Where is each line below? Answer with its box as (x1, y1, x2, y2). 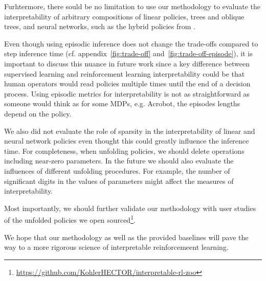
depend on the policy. (4, 108, 72, 119)
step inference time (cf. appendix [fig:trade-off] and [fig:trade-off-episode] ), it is (4, 48, 253, 59)
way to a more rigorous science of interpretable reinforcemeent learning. (4, 242, 229, 252)
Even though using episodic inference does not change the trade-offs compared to (4, 38, 258, 49)
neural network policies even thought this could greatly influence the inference (4, 135, 249, 146)
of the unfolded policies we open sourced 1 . (4, 213, 136, 225)
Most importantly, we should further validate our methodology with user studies (4, 202, 256, 213)
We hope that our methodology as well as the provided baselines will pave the (4, 231, 249, 242)
